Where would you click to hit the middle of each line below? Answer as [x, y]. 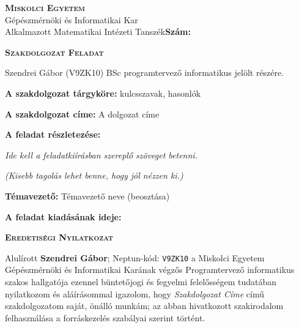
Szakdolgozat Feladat [54, 52]
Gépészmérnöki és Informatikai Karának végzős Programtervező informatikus [150, 270]
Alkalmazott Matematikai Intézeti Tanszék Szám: [98, 32]
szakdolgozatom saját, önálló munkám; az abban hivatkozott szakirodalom [144, 306]
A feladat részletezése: [53, 134]
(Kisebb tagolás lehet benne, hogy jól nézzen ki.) [94, 175]
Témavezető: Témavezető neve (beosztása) [87, 196]
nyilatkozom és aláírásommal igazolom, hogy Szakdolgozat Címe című [135, 293]
